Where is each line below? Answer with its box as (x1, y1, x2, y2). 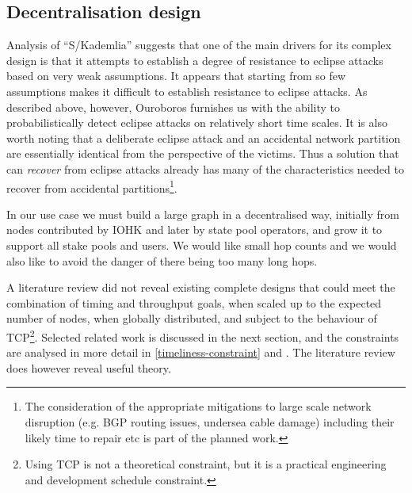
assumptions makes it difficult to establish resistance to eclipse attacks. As (6, 82, 368, 99)
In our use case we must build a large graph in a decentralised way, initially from (6, 205, 399, 222)
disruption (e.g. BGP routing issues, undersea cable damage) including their (25, 413, 395, 430)
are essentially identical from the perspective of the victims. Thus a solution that (6, 145, 399, 162)
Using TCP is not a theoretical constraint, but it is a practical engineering (25, 456, 387, 472)
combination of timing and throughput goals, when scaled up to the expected (6, 294, 382, 311)
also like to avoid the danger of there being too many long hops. (6, 252, 318, 269)
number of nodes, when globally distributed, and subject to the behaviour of (6, 310, 377, 327)
